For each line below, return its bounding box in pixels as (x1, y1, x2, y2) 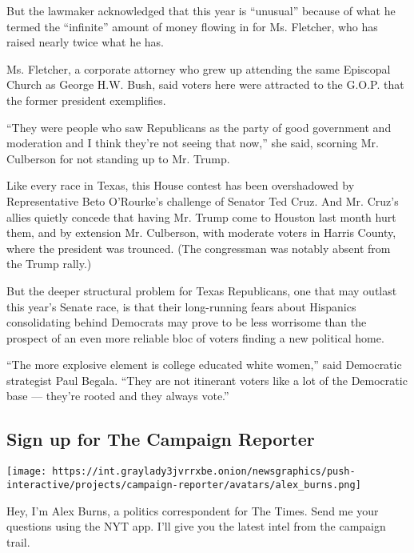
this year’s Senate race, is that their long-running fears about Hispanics (6, 298, 356, 315)
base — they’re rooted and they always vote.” (6, 387, 229, 404)
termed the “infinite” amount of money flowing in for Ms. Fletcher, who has (6, 18, 378, 34)
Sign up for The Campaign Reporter (6, 427, 315, 451)
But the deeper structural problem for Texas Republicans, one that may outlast (6, 282, 397, 299)
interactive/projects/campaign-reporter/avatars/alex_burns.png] (6, 479, 361, 491)
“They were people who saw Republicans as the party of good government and (6, 118, 392, 135)
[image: (6, 466, 47, 478)
